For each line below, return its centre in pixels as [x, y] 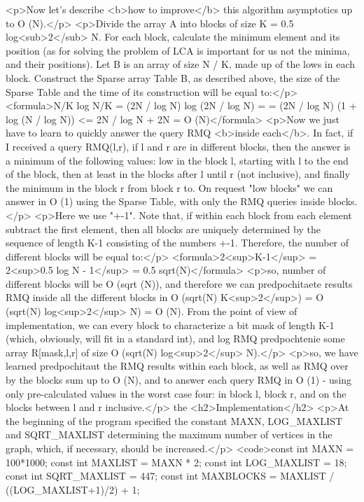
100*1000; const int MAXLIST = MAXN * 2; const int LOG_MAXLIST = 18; [176, 462]
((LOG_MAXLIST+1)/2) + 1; [73, 489]
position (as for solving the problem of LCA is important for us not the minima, [178, 50]
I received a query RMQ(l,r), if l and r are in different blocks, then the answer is [178, 146]
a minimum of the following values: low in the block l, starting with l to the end [177, 160]
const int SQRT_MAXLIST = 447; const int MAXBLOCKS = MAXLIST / [170, 476]
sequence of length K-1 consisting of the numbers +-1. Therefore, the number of [177, 243]
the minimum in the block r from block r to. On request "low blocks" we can [169, 187]
